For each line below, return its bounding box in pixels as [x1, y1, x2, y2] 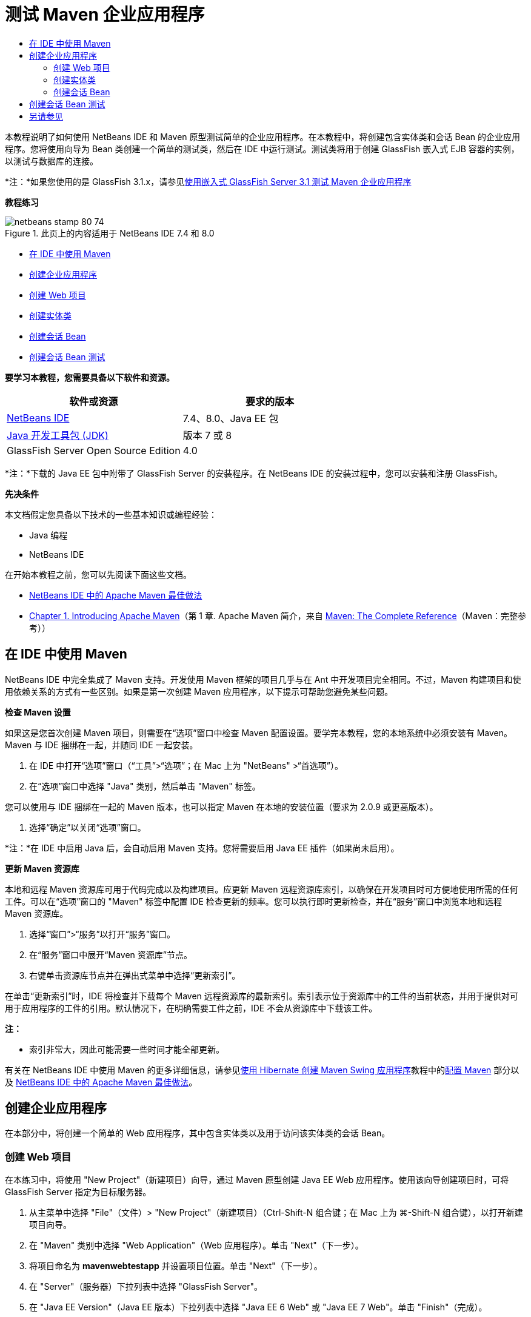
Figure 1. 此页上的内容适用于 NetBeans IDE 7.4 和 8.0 [5, 227, 215, 238]
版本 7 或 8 [182, 429, 232, 441]
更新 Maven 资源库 [5, 863, 79, 874]
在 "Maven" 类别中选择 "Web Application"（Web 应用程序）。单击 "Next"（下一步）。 [29, 1240, 364, 1251]
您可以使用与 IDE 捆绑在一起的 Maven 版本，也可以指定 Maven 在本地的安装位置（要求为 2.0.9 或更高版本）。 [5, 801, 438, 812]
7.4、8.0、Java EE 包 [182, 412, 279, 424]
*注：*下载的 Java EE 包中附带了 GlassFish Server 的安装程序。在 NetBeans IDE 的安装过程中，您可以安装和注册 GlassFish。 [5, 467, 503, 478]
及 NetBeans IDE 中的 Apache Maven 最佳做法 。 [5, 1076, 198, 1087]
